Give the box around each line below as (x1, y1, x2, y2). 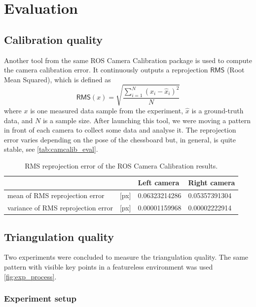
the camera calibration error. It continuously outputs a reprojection (4, 65, 208, 75)
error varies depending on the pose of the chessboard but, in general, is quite (4, 134, 236, 144)
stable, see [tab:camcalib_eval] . (4, 144, 98, 154)
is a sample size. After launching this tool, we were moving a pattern (42, 115, 251, 125)
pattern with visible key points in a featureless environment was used (4, 262, 213, 272)
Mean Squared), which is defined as (4, 74, 111, 84)
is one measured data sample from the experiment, (30, 105, 183, 115)
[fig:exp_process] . (4, 271, 57, 281)
